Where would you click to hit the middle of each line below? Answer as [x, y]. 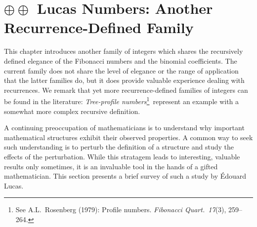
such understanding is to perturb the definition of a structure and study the [119, 147]
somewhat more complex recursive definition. [72, 111]
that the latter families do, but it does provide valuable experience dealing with [124, 80]
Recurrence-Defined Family [99, 27]
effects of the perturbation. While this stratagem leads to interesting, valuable [122, 156]
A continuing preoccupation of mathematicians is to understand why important [124, 128]
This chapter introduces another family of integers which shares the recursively [124, 51]
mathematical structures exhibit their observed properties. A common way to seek [128, 137]
